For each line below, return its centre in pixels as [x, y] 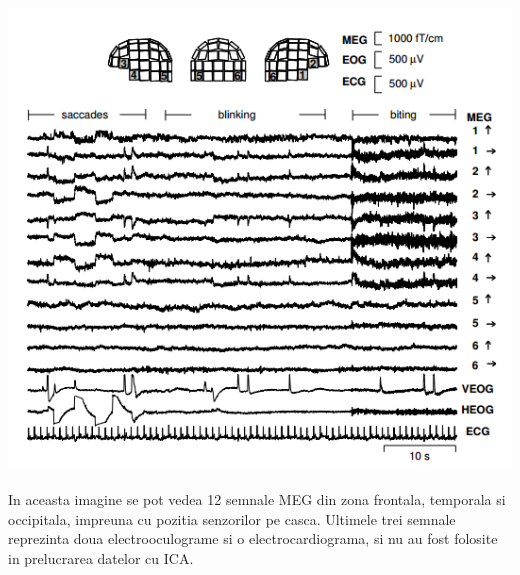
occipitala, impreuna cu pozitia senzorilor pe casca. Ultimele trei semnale [232, 518]
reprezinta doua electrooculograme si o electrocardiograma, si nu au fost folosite [253, 538]
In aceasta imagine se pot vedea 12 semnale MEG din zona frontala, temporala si [257, 499]
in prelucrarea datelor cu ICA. [101, 557]
